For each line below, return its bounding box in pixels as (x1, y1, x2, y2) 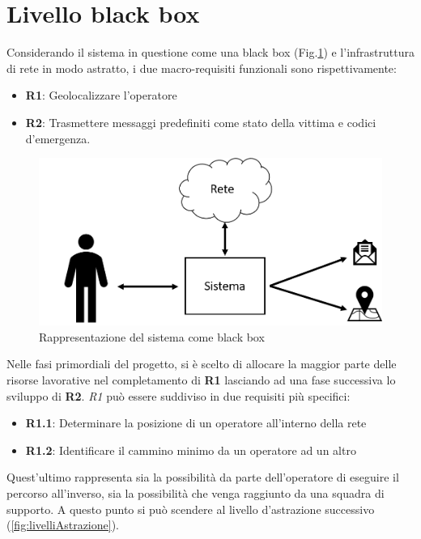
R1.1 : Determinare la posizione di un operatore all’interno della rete (25, 414, 367, 431)
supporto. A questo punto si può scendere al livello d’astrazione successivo (6, 500, 375, 517)
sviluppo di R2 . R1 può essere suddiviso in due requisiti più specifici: (6, 387, 351, 404)
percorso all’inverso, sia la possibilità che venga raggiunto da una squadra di (6, 484, 385, 501)
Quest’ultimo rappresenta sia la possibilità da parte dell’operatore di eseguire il (6, 469, 399, 486)
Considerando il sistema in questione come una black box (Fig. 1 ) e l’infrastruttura (6, 44, 415, 61)
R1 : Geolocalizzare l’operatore (25, 87, 177, 104)
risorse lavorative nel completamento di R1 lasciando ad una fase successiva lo (6, 371, 396, 388)
